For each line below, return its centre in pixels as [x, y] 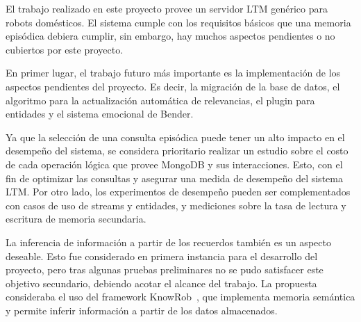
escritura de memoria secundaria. [76, 219]
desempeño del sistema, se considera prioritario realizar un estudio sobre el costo [177, 151]
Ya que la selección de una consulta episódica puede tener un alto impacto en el [175, 137]
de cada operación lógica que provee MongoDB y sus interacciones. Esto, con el [174, 164]
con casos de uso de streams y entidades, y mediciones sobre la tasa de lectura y [176, 205]
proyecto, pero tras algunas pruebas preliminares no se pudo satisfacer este [165, 269]
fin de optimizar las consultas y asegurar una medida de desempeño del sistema [174, 178]
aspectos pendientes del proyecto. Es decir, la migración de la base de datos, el [173, 86]
